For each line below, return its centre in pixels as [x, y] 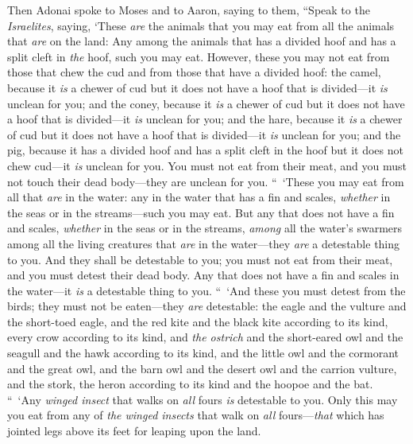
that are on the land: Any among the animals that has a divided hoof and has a [202, 41]
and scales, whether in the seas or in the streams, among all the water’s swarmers [205, 228]
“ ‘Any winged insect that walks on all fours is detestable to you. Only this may [203, 399]
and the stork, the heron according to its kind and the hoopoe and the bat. [190, 384]
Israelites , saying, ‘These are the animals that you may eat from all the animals [201, 25]
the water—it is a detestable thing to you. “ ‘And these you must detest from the [206, 290]
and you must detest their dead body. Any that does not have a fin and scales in [203, 275]
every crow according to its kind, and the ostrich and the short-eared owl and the [205, 337]
